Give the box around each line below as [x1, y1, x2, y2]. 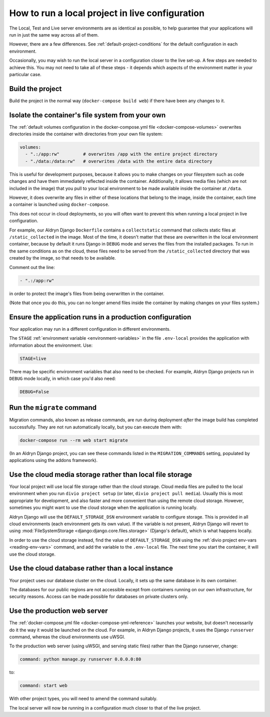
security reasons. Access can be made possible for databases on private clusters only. [9, 594, 188, 600]
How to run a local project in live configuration [9, 8, 205, 19]
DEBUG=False [19, 389, 49, 394]
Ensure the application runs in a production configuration [9, 313, 191, 321]
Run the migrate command [9, 403, 97, 412]
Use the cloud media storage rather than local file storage [9, 470, 192, 479]
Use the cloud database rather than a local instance [9, 564, 173, 573]
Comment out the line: [9, 264, 55, 270]
